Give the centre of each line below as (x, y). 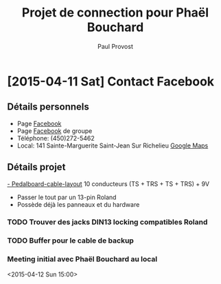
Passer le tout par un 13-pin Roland (67, 197)
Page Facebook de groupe (55, 131)
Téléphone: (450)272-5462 (56, 138)
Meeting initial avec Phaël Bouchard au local (82, 259)
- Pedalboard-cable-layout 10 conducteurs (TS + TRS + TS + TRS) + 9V (108, 183)
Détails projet (36, 167)
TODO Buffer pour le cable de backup (70, 241)
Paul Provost (115, 46)
